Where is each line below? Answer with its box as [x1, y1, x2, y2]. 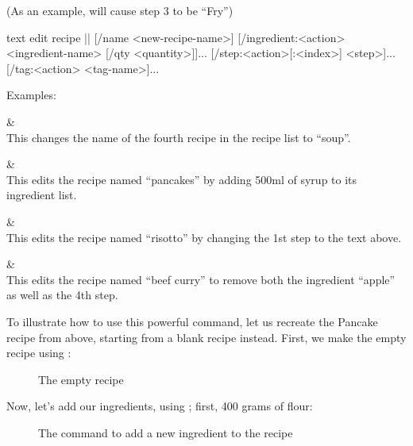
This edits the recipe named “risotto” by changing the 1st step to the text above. [6, 229, 402, 245]
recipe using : [6, 344, 71, 361]
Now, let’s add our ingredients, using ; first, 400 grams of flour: [6, 398, 313, 414]
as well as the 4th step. [6, 286, 118, 303]
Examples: [6, 87, 56, 103]
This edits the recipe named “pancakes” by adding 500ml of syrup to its [6, 171, 357, 187]
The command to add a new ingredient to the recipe [38, 424, 293, 440]
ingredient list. [6, 186, 77, 203]
